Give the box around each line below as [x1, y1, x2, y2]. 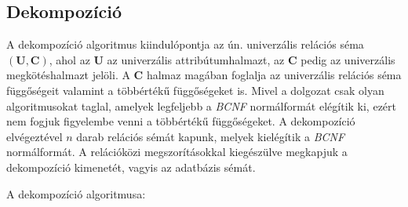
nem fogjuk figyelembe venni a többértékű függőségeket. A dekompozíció [6, 113, 355, 129]
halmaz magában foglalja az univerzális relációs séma [146, 67, 402, 83]
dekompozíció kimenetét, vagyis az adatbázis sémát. [6, 158, 256, 175]
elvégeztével [6, 128, 63, 144]
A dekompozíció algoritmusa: [6, 185, 146, 202]
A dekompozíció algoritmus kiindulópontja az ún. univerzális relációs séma [6, 36, 364, 53]
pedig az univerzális [301, 51, 395, 67]
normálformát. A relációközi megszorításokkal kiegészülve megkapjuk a [6, 143, 348, 160]
